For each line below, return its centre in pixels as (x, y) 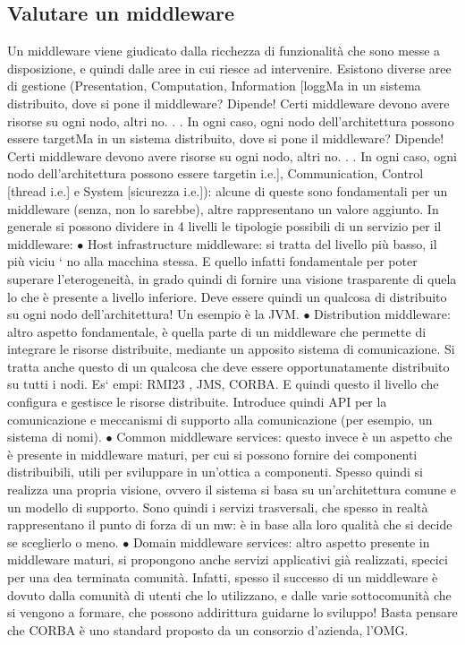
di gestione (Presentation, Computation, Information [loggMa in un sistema (214, 86)
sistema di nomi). (55, 437)
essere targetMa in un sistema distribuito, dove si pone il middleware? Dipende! (226, 138)
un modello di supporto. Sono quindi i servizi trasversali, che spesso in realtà (218, 507)
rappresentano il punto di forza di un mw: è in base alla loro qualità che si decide (230, 525)
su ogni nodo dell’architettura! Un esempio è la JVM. (153, 314)
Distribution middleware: (382, 314)
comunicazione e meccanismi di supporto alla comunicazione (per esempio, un (220, 419)
